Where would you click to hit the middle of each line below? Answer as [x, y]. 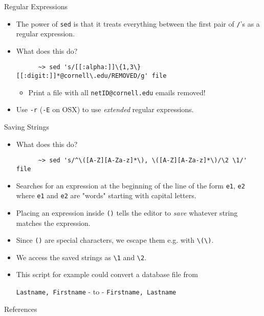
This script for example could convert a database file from [107, 274]
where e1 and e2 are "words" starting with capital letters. [106, 195]
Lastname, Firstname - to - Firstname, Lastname [96, 292]
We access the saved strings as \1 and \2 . [81, 257]
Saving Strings [27, 127]
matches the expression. [53, 223]
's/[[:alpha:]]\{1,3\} [102, 67]
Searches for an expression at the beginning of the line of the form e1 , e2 [130, 185]
